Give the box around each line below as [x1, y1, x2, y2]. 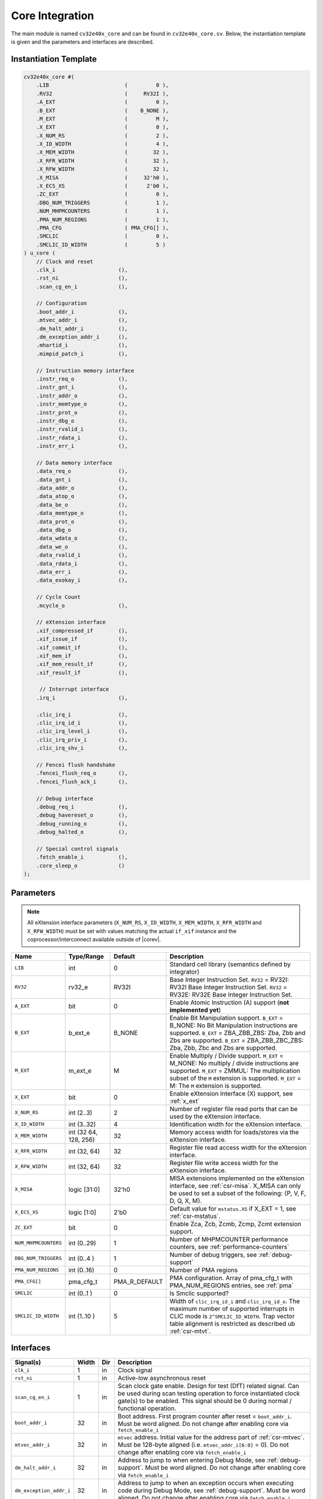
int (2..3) [68, 1108, 93, 1116]
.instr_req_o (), [36, 375, 128, 382]
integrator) [169, 967, 200, 976]
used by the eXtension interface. [169, 1112, 261, 1121]
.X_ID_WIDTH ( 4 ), [36, 141, 169, 148]
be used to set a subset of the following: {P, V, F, [169, 1189, 306, 1197]
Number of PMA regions [169, 1266, 238, 1274]
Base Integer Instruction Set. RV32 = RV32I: [169, 975, 290, 983]
